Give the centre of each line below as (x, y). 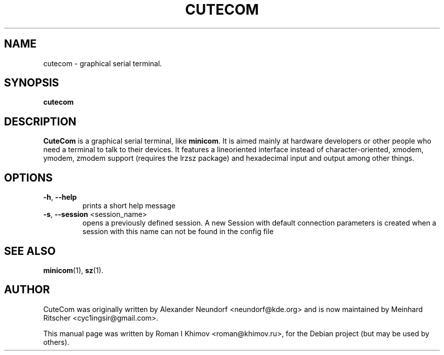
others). (56, 342)
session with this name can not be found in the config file (178, 232)
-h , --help (60, 197)
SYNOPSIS (32, 83)
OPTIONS (28, 177)
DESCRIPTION (40, 121)
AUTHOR (27, 290)
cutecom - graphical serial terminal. (103, 63)
